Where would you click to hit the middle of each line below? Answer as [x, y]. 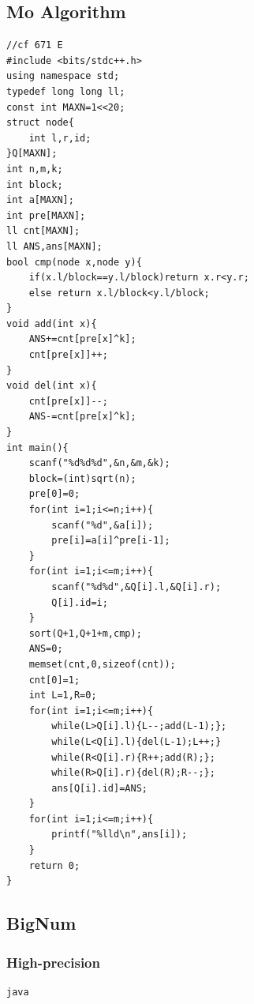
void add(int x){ [52, 323]
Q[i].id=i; [80, 602]
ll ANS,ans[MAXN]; [54, 246]
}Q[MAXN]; [32, 154]
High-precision [53, 962]
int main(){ [37, 447]
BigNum [41, 923]
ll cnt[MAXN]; [43, 231]
